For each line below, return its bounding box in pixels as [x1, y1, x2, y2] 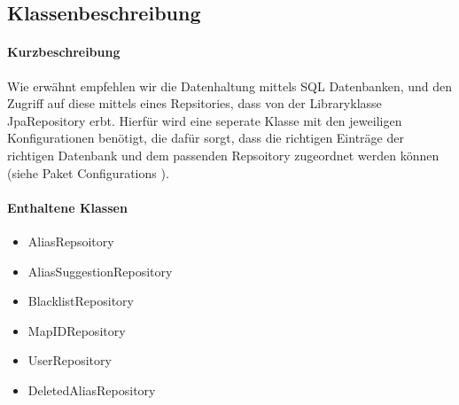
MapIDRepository [27, 321, 126, 339]
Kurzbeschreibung [7, 43, 121, 61]
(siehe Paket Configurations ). [7, 163, 169, 182]
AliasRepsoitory [27, 231, 114, 250]
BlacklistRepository [27, 292, 134, 310]
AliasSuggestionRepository [27, 261, 173, 280]
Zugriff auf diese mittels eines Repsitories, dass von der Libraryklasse [7, 94, 382, 113]
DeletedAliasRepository [27, 380, 156, 399]
